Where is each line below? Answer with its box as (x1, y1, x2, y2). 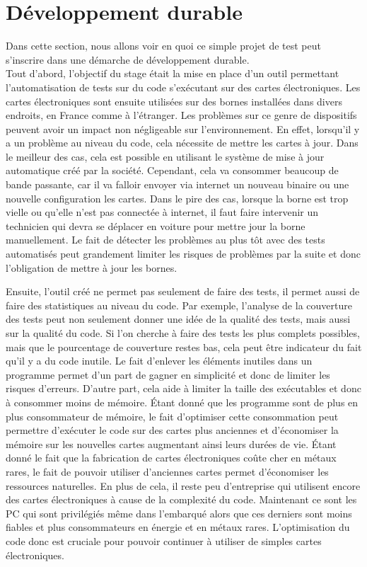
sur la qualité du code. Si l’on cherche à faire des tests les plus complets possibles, (6, 326, 360, 340)
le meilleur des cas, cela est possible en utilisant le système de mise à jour (6, 149, 325, 164)
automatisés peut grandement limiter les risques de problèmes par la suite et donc (6, 246, 361, 261)
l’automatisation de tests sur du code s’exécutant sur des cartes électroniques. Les (6, 79, 361, 94)
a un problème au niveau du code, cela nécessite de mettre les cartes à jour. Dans (6, 135, 359, 150)
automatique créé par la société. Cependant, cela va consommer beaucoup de (6, 163, 339, 178)
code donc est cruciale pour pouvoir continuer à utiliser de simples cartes (6, 533, 322, 548)
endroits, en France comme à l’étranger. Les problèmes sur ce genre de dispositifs (6, 108, 357, 122)
